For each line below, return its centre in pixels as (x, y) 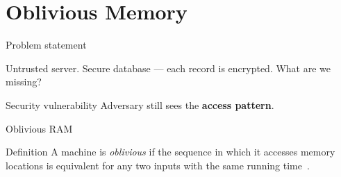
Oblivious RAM (39, 128)
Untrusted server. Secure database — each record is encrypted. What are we (168, 68)
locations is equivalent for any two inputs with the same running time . (158, 165)
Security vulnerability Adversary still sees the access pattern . (140, 104)
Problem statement (46, 45)
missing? (24, 82)
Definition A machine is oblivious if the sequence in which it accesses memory (170, 152)
